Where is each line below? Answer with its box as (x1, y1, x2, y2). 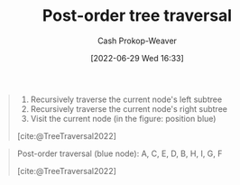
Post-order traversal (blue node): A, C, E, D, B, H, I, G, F (16, 148, 223, 159)
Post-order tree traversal (42, 5, 232, 26)
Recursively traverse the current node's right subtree (30, 103, 227, 114)
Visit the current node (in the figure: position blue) (30, 113, 217, 124)
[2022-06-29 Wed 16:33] (90, 52, 184, 63)
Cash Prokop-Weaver (97, 35, 178, 46)
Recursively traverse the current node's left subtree (30, 94, 223, 105)
